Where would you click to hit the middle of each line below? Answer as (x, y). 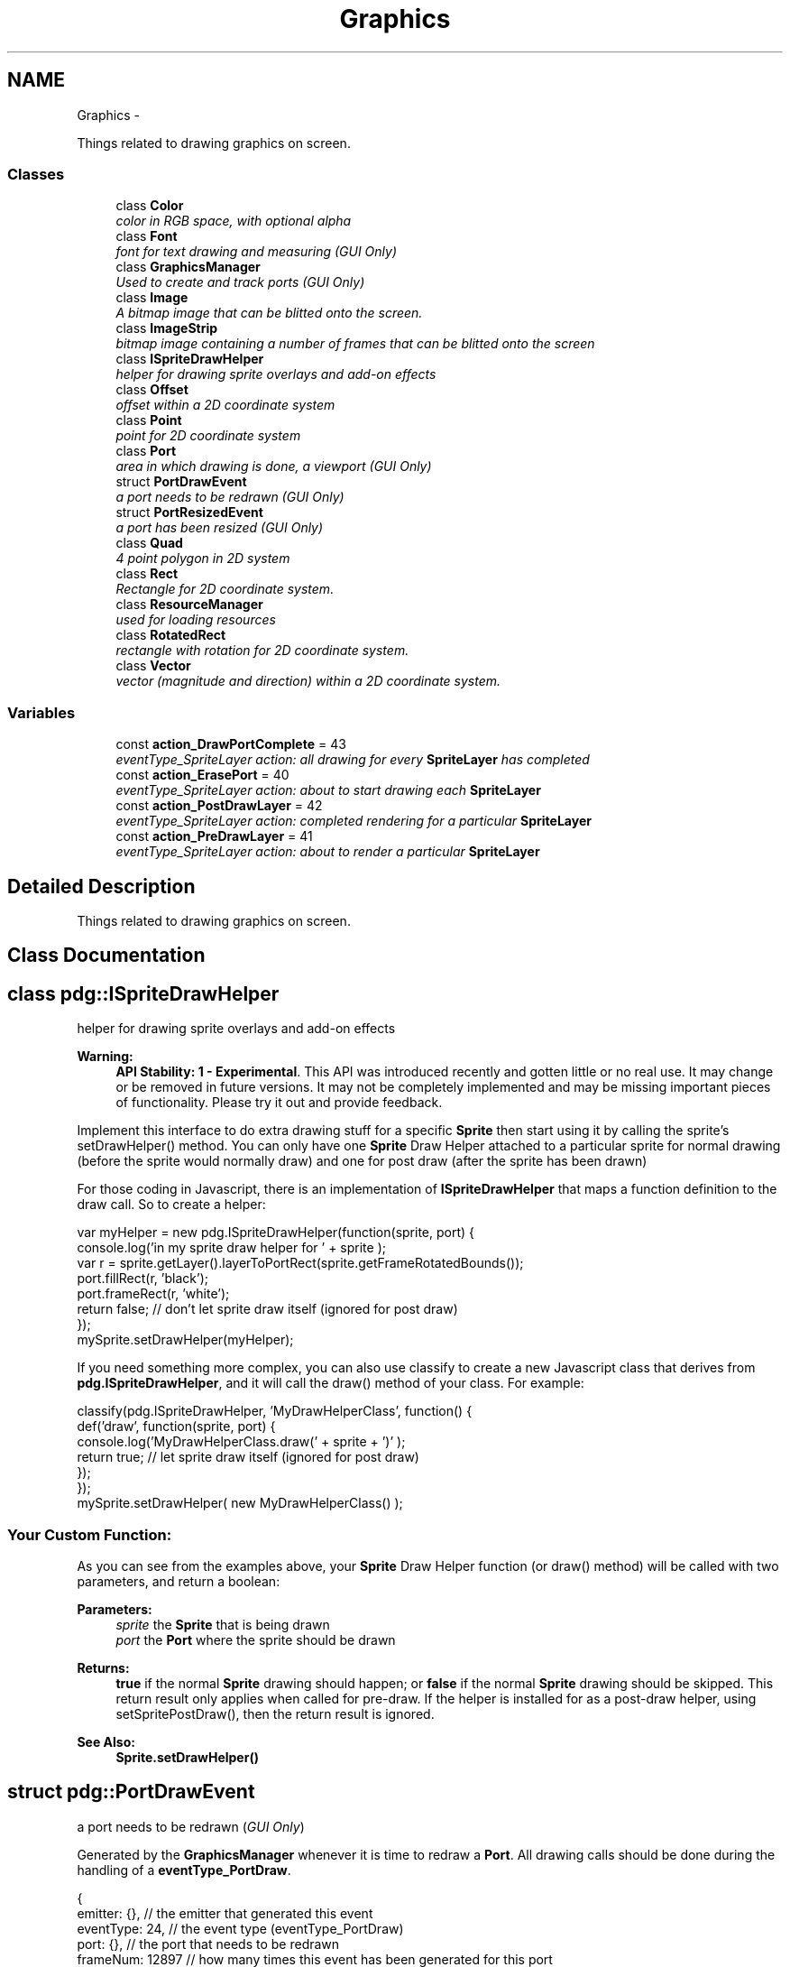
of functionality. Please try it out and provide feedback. (279, 1103)
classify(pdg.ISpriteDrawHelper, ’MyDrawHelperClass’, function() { (275, 1411)
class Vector (153, 666)
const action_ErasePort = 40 (202, 775)
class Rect (147, 574)
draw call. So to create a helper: (171, 1205)
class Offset (152, 390)
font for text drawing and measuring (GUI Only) (257, 252)
